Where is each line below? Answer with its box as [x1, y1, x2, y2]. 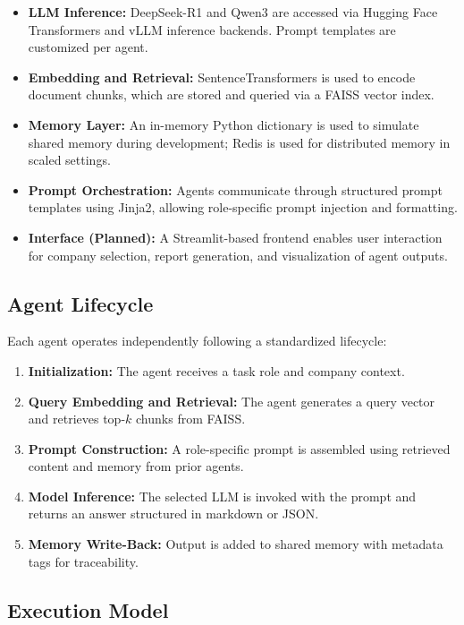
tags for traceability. [28, 552, 139, 570]
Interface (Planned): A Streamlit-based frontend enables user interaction [28, 227, 443, 246]
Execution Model [7, 595, 169, 623]
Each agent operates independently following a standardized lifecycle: [7, 331, 387, 350]
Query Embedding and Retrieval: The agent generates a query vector [28, 391, 435, 410]
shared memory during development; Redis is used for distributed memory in [28, 133, 451, 151]
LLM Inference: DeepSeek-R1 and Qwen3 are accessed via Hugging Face [28, 3, 438, 21]
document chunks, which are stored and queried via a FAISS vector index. [28, 85, 434, 104]
